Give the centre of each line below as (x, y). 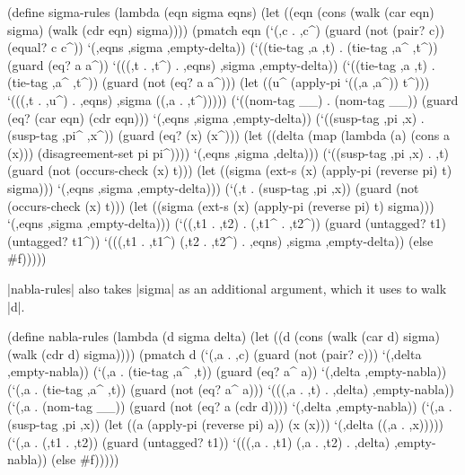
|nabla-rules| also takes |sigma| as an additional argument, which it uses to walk (227, 288)
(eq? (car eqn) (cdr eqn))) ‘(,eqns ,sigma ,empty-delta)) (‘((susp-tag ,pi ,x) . (216, 117)
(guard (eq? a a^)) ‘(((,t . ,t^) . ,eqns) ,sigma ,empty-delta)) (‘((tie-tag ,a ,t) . (221, 64)
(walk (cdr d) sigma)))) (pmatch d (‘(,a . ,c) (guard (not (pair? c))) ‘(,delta (215, 353)
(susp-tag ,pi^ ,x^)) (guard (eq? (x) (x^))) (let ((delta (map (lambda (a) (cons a (229, 135)
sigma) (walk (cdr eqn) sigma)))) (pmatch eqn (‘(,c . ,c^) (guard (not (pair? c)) (226, 29)
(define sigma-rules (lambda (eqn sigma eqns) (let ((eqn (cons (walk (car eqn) (221, 12)
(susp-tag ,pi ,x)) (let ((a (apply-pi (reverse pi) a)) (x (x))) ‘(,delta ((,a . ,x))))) (226, 424)
